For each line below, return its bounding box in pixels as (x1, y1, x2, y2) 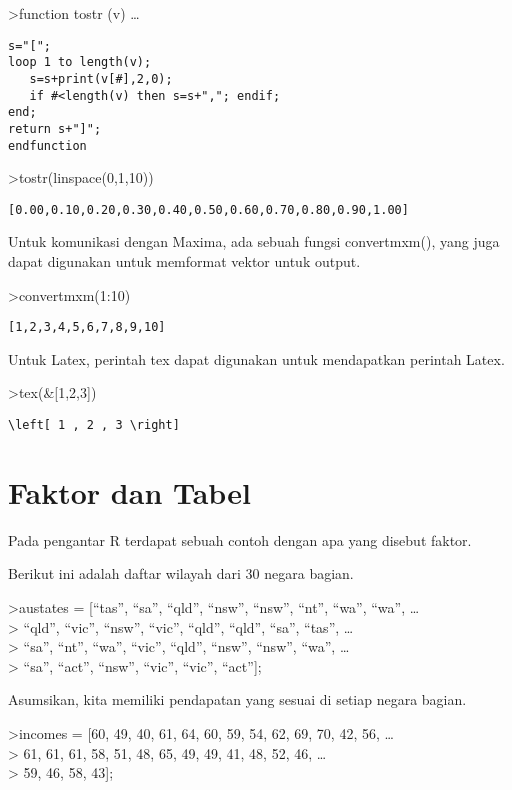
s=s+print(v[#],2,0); (29, 71, 173, 86)
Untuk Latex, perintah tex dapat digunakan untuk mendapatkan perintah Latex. (8, 348, 505, 369)
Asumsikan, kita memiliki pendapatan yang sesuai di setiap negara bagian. (8, 689, 467, 710)
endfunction (8, 138, 87, 153)
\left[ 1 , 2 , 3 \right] (8, 418, 180, 433)
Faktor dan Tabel (8, 471, 251, 512)
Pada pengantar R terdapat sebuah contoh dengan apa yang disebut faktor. (8, 529, 472, 550)
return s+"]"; (8, 121, 102, 136)
